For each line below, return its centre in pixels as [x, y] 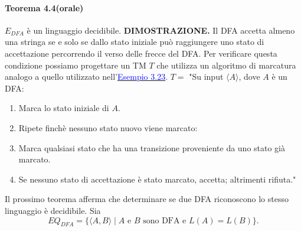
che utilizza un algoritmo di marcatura [226, 65]
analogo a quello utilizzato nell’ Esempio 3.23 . [86, 77]
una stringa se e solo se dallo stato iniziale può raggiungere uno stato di [135, 42]
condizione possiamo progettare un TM [76, 65]
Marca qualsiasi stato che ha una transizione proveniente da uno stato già [152, 147]
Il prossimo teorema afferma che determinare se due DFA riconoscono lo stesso [147, 199]
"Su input [206, 77]
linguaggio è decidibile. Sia [53, 210]
